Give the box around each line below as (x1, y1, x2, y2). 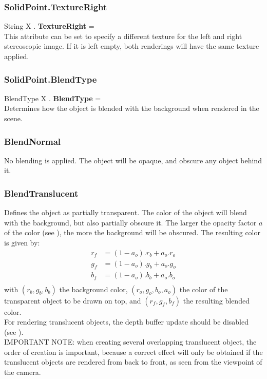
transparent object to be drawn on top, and (4, 295, 141, 306)
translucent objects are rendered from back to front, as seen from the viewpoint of (4, 356, 262, 367)
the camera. (4, 367, 41, 377)
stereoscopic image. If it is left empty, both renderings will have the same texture (4, 41, 259, 51)
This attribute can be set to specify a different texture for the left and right (4, 30, 242, 41)
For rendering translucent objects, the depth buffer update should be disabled (4, 316, 249, 327)
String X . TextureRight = (4, 21, 94, 31)
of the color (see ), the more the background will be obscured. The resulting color (4, 227, 260, 238)
